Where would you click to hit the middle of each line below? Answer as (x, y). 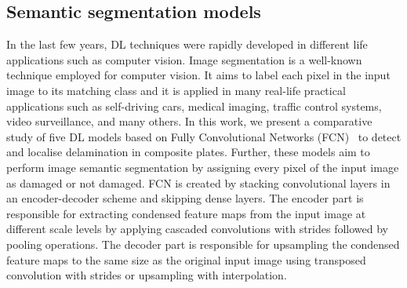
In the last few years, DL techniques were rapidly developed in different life (187, 44)
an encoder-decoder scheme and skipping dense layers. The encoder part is (185, 198)
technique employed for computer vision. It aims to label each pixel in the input (198, 75)
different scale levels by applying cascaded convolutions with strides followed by (198, 229)
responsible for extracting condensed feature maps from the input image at (186, 213)
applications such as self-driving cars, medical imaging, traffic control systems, (194, 106)
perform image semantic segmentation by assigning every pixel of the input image (203, 167)
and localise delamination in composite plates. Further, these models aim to (188, 152)
